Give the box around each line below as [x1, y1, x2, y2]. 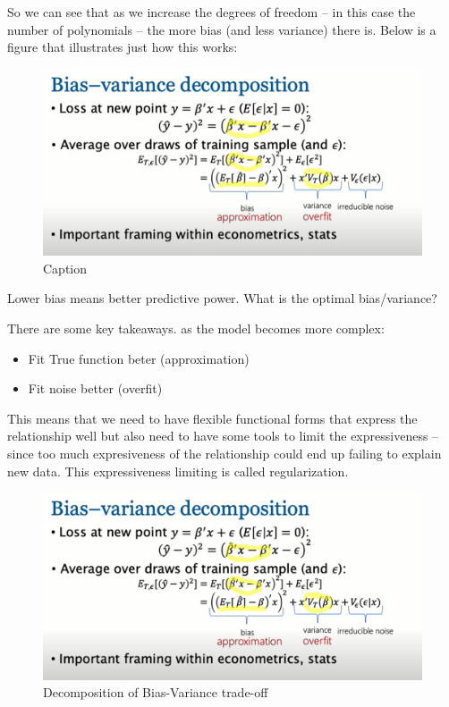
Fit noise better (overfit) [28, 379, 163, 398]
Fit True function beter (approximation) [28, 349, 250, 367]
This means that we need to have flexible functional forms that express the [7, 408, 418, 427]
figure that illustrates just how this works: [7, 38, 238, 56]
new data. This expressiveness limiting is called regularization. [7, 461, 349, 480]
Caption [43, 258, 88, 277]
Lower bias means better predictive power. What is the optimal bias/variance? [7, 289, 437, 307]
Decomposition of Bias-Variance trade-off [43, 683, 268, 702]
